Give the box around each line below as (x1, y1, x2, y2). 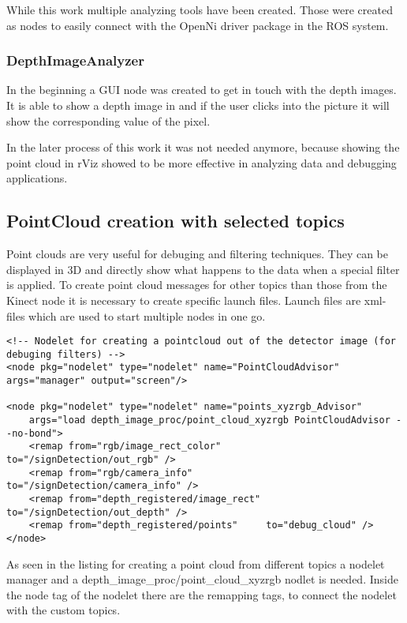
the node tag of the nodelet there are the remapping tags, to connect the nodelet (6, 586, 397, 602)
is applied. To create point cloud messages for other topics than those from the (6, 276, 387, 293)
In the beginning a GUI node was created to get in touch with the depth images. (6, 81, 397, 98)
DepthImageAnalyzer (6, 51, 144, 70)
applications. (6, 170, 68, 186)
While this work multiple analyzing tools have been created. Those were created (6, 2, 393, 17)
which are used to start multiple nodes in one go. (28, 307, 266, 324)
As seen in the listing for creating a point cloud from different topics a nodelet (6, 555, 385, 572)
